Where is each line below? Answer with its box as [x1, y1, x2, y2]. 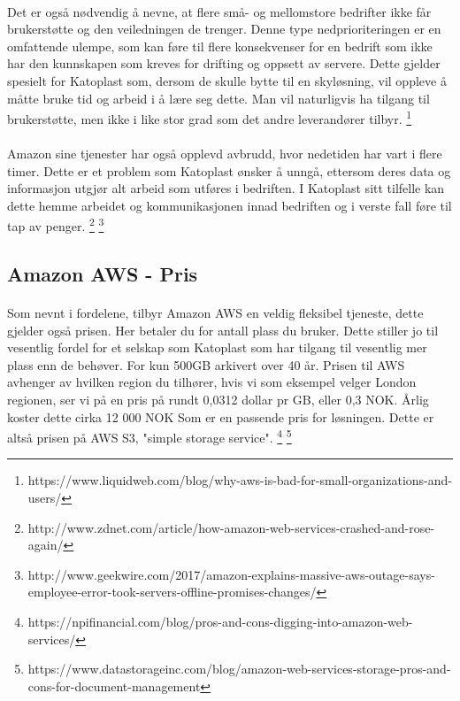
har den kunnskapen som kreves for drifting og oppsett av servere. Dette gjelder [7, 54, 441, 73]
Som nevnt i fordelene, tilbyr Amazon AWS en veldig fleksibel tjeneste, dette [7, 304, 424, 321]
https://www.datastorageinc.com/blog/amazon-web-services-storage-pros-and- [27, 659, 451, 678]
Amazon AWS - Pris [7, 260, 198, 288]
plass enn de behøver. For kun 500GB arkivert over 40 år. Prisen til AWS [7, 355, 405, 374]
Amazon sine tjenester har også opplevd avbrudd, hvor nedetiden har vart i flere [7, 144, 442, 162]
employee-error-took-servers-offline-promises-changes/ [27, 582, 317, 601]
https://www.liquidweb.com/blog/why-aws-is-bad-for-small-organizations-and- [27, 471, 453, 489]
